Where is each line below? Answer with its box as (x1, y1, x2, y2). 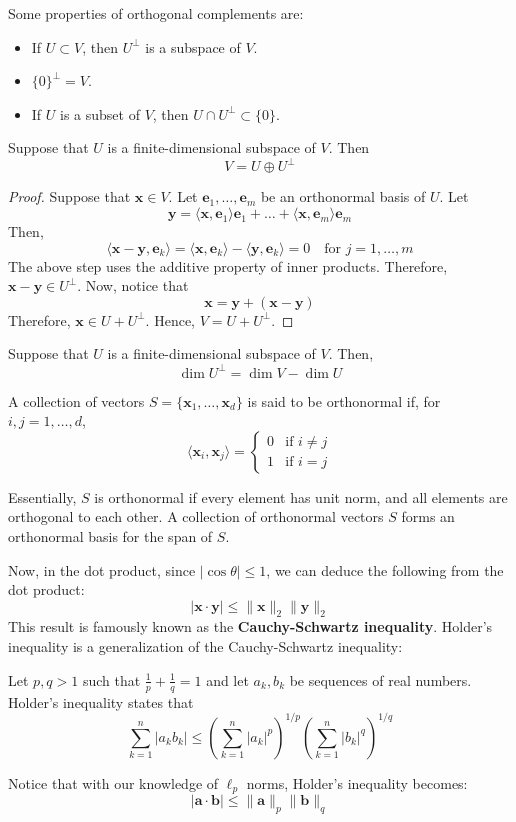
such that (82, 669, 141, 690)
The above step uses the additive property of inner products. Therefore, (8, 255, 448, 276)
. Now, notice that (77, 275, 189, 296)
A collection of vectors (8, 390, 145, 411)
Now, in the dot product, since (8, 559, 196, 580)
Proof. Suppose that (8, 186, 131, 207)
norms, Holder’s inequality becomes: (246, 772, 468, 793)
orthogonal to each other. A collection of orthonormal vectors (8, 506, 384, 527)
